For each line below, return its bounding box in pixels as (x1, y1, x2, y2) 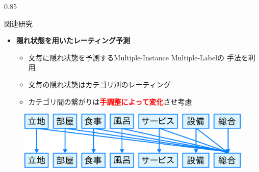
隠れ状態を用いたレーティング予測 (16, 35, 130, 46)
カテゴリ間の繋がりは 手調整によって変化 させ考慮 (28, 96, 192, 107)
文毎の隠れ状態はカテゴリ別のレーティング (28, 79, 171, 89)
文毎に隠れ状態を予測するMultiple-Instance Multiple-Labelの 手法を (28, 52, 248, 62)
